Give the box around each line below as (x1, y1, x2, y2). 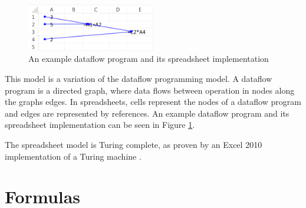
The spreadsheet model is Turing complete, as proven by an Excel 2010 (5, 138, 262, 150)
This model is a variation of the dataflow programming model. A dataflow (5, 72, 272, 85)
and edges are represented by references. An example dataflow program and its (5, 107, 289, 119)
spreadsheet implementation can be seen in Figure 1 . (5, 118, 195, 131)
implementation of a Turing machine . (5, 150, 142, 162)
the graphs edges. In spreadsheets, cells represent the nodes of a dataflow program (5, 95, 301, 108)
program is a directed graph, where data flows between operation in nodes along (5, 84, 295, 96)
